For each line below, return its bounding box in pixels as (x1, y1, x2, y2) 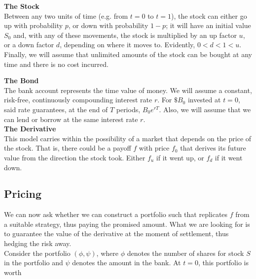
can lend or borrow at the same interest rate (4, 114, 138, 124)
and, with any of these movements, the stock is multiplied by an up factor (13, 30, 237, 40)
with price (139, 143, 170, 153)
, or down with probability (68, 20, 148, 31)
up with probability (4, 20, 63, 31)
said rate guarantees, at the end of (4, 104, 108, 114)
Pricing (4, 186, 42, 201)
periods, (116, 104, 141, 114)
